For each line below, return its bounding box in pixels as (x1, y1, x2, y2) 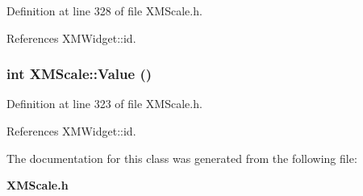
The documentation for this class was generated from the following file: (6, 149, 357, 166)
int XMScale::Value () (6, 64, 152, 84)
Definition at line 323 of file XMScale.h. (6, 95, 202, 112)
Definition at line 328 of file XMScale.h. (6, 2, 202, 19)
